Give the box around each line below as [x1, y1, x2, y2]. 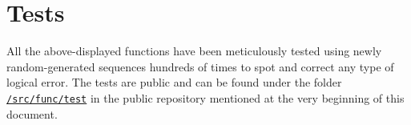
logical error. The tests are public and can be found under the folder [6, 74, 342, 91]
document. [6, 105, 58, 122]
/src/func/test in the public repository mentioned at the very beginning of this [6, 89, 405, 106]
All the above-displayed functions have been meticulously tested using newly [6, 42, 382, 59]
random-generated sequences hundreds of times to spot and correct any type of [6, 58, 394, 75]
